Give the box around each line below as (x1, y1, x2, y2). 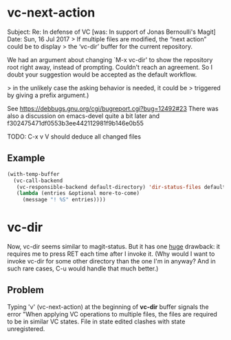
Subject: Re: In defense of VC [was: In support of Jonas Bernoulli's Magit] (7, 28, 217, 36)
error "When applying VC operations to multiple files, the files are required (7, 310, 218, 318)
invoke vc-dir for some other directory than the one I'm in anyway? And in (7, 257, 216, 266)
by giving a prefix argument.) (7, 91, 89, 99)
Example (7, 152, 45, 164)
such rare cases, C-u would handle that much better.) (7, 264, 159, 273)
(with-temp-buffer (7, 170, 60, 177)
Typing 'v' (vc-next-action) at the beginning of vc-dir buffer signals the (7, 302, 209, 311)
